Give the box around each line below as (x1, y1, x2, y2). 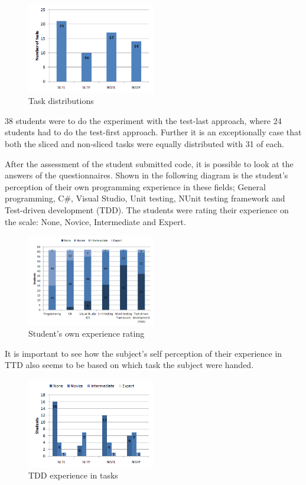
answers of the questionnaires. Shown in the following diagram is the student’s (5, 169, 288, 181)
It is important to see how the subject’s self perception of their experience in (5, 347, 282, 359)
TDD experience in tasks (28, 469, 118, 481)
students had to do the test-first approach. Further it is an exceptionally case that (5, 126, 302, 138)
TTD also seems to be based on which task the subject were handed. (5, 359, 254, 371)
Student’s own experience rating (28, 327, 145, 340)
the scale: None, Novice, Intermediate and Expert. (5, 215, 186, 227)
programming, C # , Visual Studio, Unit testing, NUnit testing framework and (5, 192, 285, 204)
